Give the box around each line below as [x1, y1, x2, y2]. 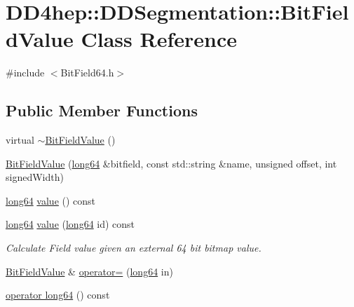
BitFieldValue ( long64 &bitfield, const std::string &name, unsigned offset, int [6, 156, 337, 170]
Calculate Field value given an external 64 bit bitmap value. [6, 240, 261, 255]
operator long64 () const [6, 287, 110, 302]
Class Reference [81, 25, 237, 53]
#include [6, 65, 45, 80]
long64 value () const [6, 193, 96, 207]
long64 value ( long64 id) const [6, 217, 135, 231]
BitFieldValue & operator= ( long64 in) [6, 264, 173, 278]
